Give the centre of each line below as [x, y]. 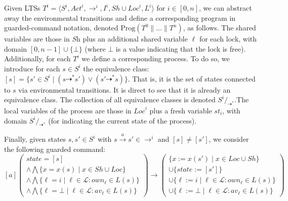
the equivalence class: [116, 68]
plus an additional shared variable [135, 39]
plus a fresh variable [181, 110]
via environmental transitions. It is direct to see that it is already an [125, 89]
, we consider [229, 139]
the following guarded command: [55, 149]
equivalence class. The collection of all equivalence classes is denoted [110, 99]
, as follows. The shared [219, 28]
